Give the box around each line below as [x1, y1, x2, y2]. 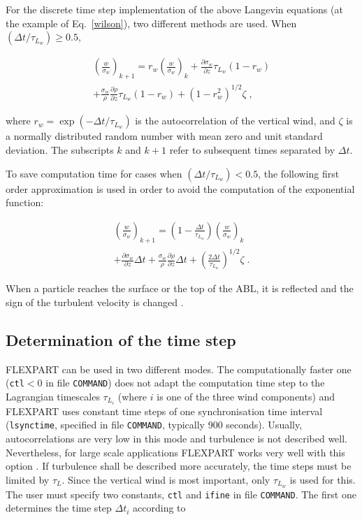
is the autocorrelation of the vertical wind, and [135, 113, 335, 128]
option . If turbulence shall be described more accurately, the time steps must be [6, 458, 352, 473]
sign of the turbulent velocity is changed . [6, 294, 184, 309]
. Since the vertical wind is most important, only [61, 472, 270, 486]
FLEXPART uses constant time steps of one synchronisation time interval [6, 403, 323, 418]
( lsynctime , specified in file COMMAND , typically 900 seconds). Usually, [6, 417, 303, 432]
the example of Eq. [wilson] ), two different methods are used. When [6, 15, 297, 30]
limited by [6, 472, 50, 486]
